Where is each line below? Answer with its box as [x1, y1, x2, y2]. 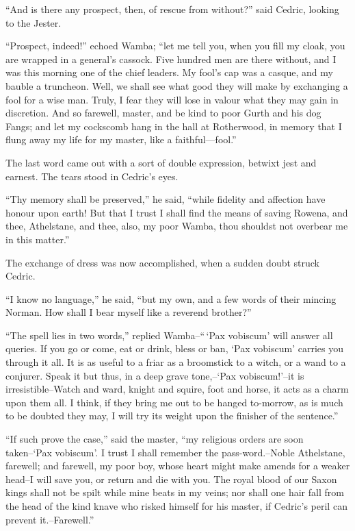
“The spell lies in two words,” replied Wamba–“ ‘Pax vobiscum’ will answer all [5, 328, 333, 342]
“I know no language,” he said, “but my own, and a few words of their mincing [5, 291, 337, 306]
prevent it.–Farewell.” [5, 512, 94, 526]
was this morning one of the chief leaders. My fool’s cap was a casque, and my [5, 65, 333, 79]
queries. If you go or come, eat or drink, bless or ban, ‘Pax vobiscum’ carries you [5, 341, 343, 356]
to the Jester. [5, 15, 62, 29]
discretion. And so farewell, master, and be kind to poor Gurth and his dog [5, 106, 321, 120]
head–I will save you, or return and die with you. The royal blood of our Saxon [5, 471, 337, 486]
